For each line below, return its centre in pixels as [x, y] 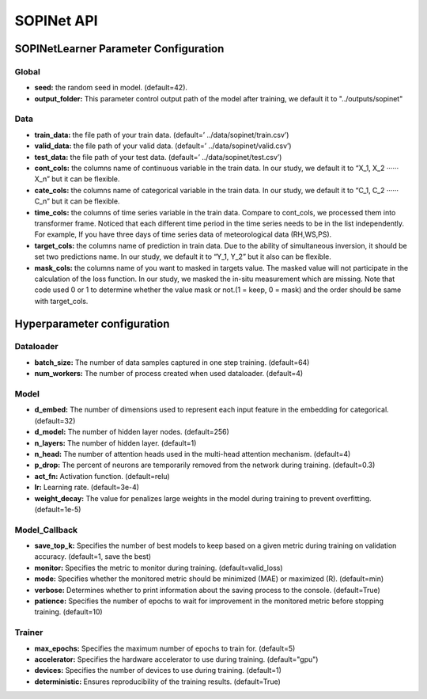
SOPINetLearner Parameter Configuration [119, 49]
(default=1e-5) [58, 509]
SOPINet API [56, 21]
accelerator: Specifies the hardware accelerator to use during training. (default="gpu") [176, 659]
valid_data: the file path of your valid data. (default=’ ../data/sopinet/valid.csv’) [163, 146]
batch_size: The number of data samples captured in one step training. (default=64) [172, 362]
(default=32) [55, 420]
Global [28, 71]
